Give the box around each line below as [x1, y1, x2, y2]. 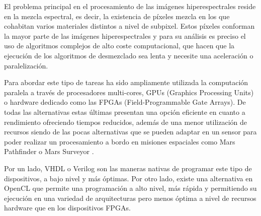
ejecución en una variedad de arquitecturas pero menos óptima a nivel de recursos [4, 192, 256, 203]
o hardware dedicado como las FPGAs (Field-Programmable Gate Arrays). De [4, 97, 246, 107]
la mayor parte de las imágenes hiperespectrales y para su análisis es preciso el [4, 30, 246, 41]
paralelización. [4, 60, 48, 70]
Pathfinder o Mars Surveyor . [4, 146, 94, 157]
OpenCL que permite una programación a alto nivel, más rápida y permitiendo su [4, 183, 257, 193]
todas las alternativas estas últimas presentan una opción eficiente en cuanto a [4, 106, 245, 117]
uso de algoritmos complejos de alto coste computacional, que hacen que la [4, 40, 235, 51]
